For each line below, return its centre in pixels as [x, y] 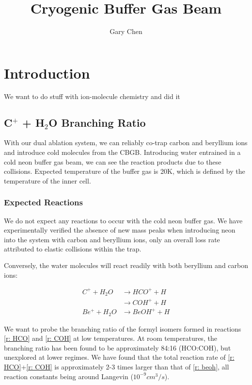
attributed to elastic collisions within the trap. [73, 249]
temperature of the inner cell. [47, 180]
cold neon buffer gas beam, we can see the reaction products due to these [113, 161]
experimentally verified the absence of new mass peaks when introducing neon [120, 230]
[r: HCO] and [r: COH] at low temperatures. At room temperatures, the [110, 338]
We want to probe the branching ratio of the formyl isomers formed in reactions [123, 328]
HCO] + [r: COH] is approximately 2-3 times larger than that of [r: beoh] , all [117, 367]
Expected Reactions [43, 202]
